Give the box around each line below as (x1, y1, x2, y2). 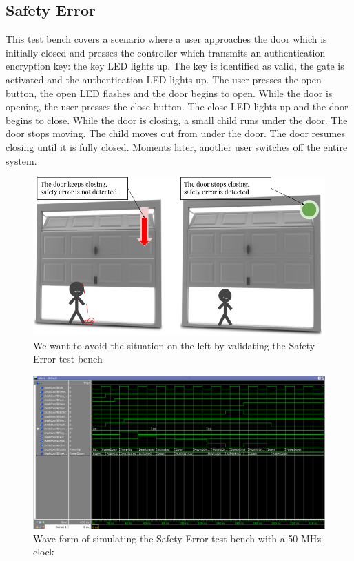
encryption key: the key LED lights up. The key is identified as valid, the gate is (6, 59, 344, 73)
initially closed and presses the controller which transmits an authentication (6, 45, 326, 59)
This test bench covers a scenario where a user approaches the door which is (6, 32, 327, 46)
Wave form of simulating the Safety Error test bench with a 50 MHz (33, 531, 322, 545)
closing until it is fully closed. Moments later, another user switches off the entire (6, 139, 348, 154)
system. (6, 153, 37, 167)
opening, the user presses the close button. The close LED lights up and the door (6, 99, 348, 114)
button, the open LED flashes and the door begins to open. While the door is (6, 85, 333, 100)
